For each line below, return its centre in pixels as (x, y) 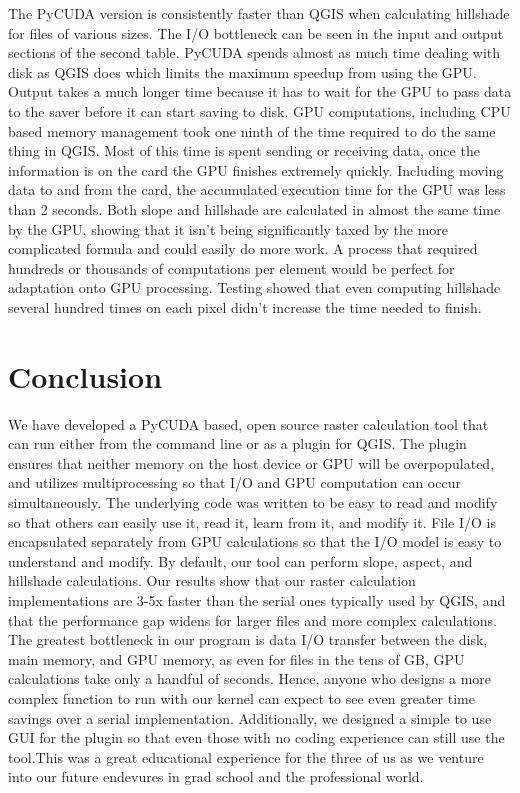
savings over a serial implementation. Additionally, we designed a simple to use (250, 717)
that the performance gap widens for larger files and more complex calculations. (252, 619)
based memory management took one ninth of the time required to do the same (252, 130)
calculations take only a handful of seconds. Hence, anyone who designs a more (250, 678)
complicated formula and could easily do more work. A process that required (243, 248)
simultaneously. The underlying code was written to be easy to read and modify (253, 502)
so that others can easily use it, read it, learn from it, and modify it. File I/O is (252, 521)
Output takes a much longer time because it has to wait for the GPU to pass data (260, 91)
